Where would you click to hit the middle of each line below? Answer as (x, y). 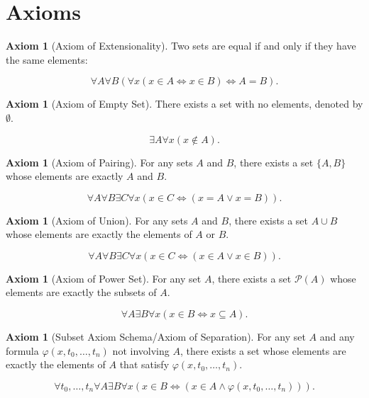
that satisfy (144, 364)
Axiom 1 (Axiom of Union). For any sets (97, 220)
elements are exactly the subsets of (81, 292)
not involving (141, 350)
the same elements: (47, 59)
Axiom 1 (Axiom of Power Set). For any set (104, 278)
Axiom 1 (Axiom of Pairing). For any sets (99, 162)
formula (22, 350)
